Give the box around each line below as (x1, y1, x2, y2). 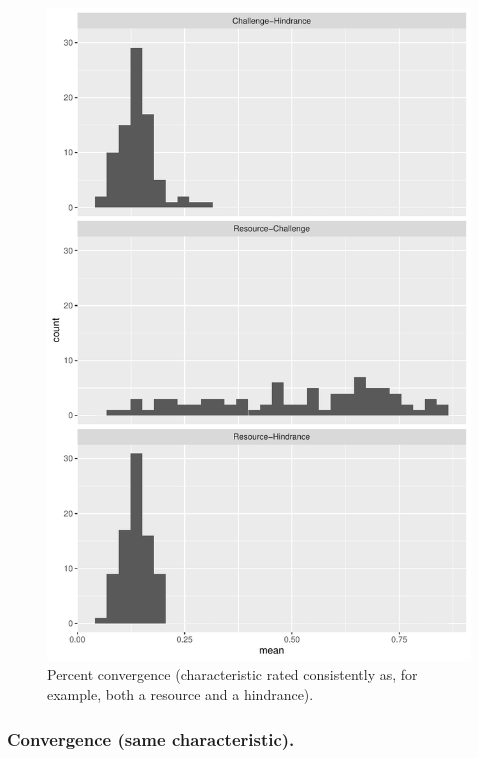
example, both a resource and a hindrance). (47, 684, 314, 705)
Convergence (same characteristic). (7, 726, 295, 751)
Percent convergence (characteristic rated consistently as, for (47, 664, 418, 685)
